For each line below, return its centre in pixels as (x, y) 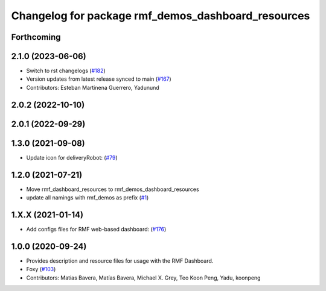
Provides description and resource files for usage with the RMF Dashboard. (120, 261)
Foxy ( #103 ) (41, 269)
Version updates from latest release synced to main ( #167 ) (99, 79)
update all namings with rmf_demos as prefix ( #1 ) (88, 198)
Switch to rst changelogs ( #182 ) (66, 71)
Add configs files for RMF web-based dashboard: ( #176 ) (96, 229)
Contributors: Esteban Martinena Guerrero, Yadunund (93, 87)
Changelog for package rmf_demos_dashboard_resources (161, 16)
